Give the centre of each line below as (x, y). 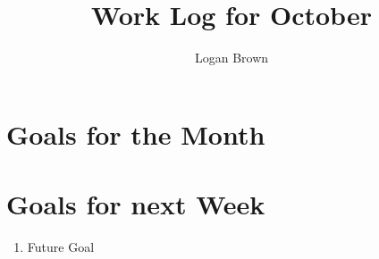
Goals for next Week (136, 204)
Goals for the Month (136, 134)
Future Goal (61, 247)
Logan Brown (232, 58)
